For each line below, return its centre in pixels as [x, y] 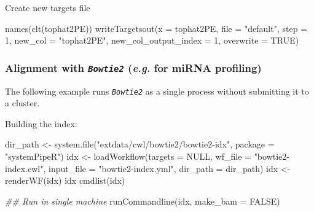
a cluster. [22, 103]
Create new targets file [48, 7]
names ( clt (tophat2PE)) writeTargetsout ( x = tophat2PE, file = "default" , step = [156, 28]
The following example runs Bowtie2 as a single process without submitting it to [157, 91]
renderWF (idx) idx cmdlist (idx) [65, 180]
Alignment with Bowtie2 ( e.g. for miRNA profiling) [133, 67]
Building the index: [41, 123]
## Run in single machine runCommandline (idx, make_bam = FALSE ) [143, 201]
